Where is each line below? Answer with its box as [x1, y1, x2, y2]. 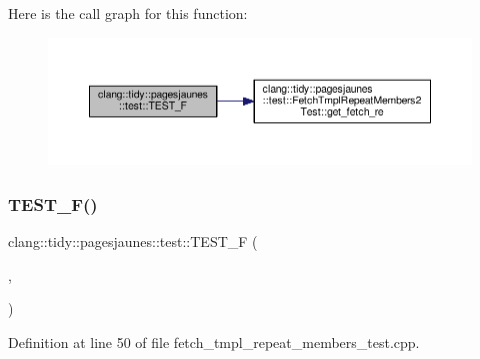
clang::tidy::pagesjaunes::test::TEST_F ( [8, 230, 258, 251]
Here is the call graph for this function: [8, 3, 248, 23]
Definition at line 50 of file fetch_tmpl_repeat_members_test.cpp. [8, 331, 420, 352]
